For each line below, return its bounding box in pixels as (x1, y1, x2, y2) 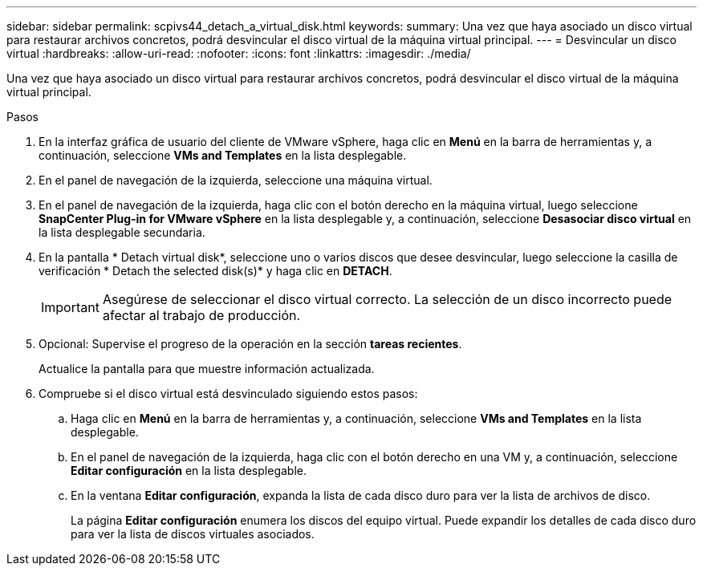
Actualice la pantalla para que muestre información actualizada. (39, 362, 375, 375)
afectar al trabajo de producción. (102, 307, 301, 323)
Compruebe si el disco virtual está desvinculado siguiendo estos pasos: (39, 387, 418, 400)
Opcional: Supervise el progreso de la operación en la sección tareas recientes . (39, 337, 462, 351)
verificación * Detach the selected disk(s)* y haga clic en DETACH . (39, 264, 392, 278)
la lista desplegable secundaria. (39, 225, 205, 239)
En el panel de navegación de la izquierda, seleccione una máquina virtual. (39, 173, 433, 187)
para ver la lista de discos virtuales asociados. (71, 527, 315, 541)
